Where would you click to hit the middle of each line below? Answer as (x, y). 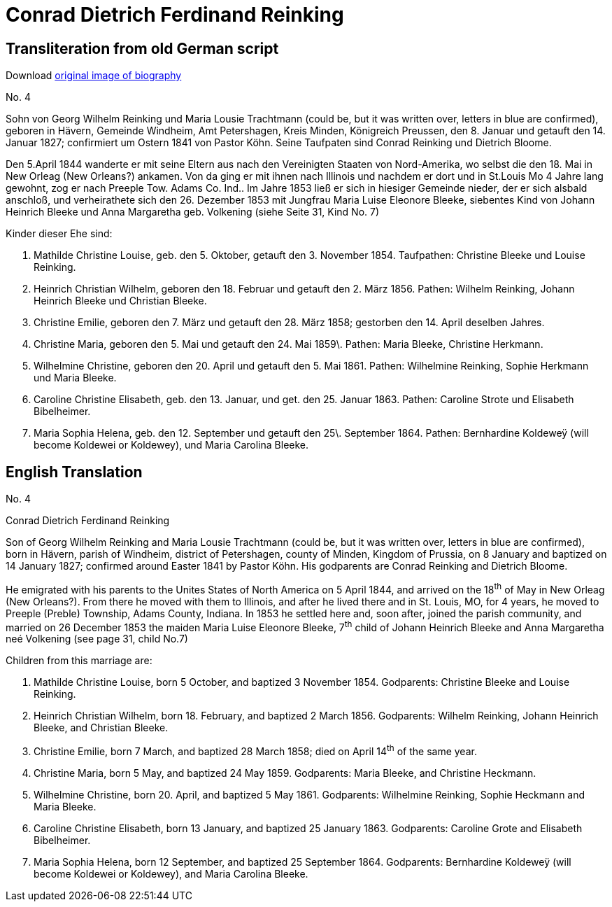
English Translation (74, 472)
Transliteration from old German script (142, 48)
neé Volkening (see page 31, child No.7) (97, 639)
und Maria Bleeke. (75, 378)
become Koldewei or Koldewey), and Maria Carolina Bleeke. (171, 873)
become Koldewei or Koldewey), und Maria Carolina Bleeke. (171, 445)
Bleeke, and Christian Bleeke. (101, 728)
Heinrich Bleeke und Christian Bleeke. (120, 301)
